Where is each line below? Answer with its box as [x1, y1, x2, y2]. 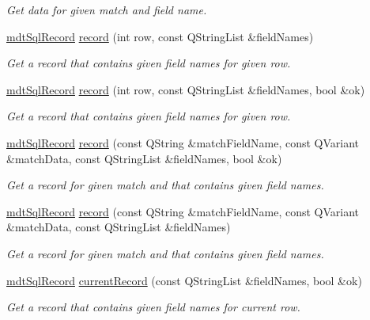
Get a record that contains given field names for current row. [6, 299, 300, 315]
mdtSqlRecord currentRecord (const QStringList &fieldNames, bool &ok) [6, 272, 362, 288]
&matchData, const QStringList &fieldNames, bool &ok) [6, 150, 282, 166]
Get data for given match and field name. [6, 2, 207, 17]
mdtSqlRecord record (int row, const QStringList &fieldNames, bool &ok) [6, 81, 365, 97]
